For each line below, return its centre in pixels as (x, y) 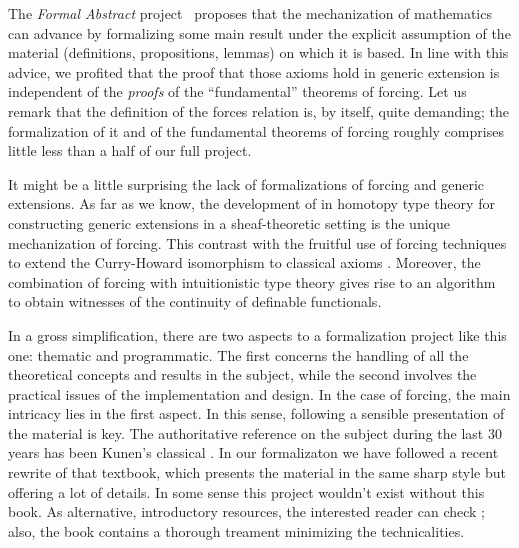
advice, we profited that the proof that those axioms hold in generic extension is (254, 71)
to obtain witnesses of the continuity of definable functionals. (195, 301)
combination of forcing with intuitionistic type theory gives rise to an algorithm (252, 281)
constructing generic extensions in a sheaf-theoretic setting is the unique (229, 222)
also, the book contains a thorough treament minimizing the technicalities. (236, 530)
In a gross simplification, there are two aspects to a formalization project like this (257, 334)
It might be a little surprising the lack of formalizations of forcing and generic (246, 183)
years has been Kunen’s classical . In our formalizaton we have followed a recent (253, 452)
